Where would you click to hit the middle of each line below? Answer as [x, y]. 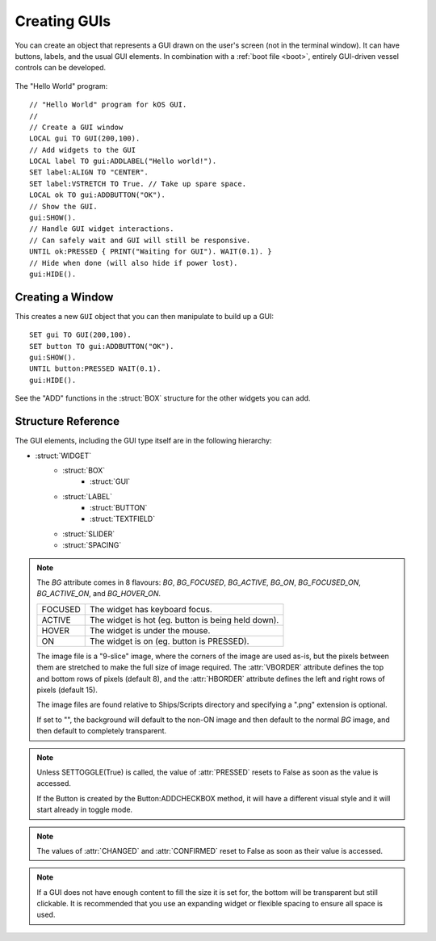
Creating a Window [64, 297]
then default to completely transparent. [102, 731]
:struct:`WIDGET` [63, 456]
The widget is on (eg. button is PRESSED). [169, 641]
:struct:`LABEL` [88, 496]
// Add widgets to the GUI [83, 150]
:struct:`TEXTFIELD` [123, 519]
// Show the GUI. [63, 206]
